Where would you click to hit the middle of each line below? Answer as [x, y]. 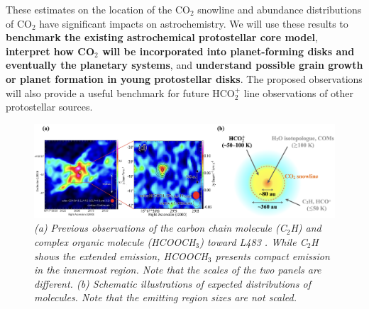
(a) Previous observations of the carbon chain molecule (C [160, 228]
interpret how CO [50, 51]
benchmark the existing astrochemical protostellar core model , [162, 37]
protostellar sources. [49, 107]
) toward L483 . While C [253, 241]
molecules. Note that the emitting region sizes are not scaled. [166, 297]
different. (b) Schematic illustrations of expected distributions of [172, 283]
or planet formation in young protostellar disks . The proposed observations [184, 78]
